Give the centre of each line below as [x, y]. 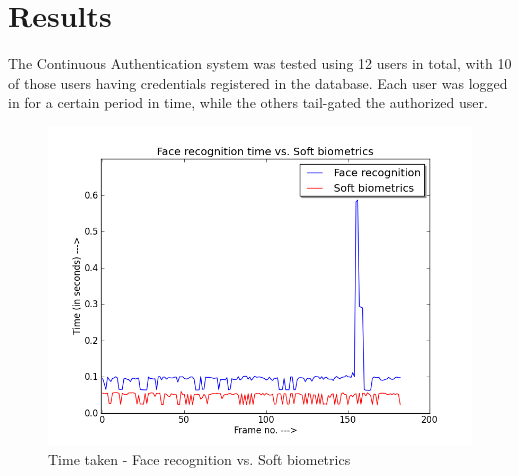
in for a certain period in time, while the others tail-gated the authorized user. [248, 102]
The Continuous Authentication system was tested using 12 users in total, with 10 [260, 63]
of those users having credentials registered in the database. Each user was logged [258, 82]
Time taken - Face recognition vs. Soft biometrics [199, 458]
